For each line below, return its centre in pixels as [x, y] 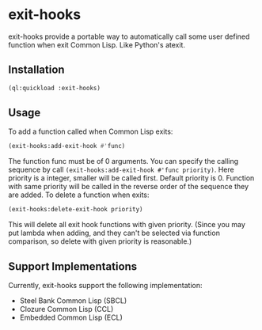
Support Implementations [73, 266]
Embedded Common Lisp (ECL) [71, 317]
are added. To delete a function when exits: [79, 195]
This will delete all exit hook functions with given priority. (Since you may [127, 225]
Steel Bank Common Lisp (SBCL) [73, 301]
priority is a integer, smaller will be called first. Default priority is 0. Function [131, 178]
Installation [36, 70]
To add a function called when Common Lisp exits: [91, 131]
